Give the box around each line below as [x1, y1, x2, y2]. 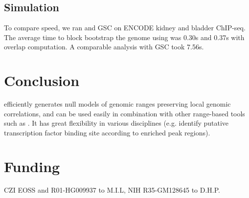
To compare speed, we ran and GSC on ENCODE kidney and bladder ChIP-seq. [4, 22, 246, 33]
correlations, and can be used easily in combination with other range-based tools [4, 108, 245, 118]
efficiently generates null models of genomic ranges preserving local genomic [4, 99, 231, 109]
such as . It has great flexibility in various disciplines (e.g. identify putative [4, 118, 229, 128]
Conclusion [4, 70, 80, 90]
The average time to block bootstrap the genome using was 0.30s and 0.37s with [4, 32, 245, 42]
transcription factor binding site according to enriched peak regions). [4, 127, 210, 137]
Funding [4, 156, 60, 176]
